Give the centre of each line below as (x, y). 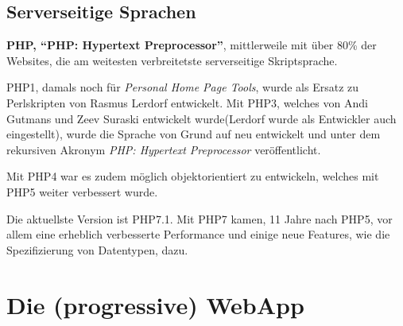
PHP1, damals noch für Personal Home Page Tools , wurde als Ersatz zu (183, 87)
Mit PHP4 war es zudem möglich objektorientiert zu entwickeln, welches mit (193, 176)
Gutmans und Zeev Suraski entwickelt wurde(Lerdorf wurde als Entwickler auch (201, 118)
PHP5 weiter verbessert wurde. (82, 191)
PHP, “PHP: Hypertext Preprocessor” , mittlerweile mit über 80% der (192, 45)
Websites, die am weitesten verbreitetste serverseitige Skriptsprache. (172, 60)
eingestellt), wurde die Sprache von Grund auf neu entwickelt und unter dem (194, 134)
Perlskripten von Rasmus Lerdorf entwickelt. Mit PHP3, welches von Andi (187, 102)
